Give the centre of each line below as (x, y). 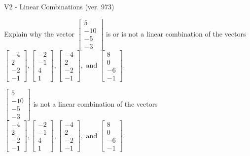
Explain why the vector (39, 33)
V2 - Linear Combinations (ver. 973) (59, 6)
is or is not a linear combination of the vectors (176, 33)
